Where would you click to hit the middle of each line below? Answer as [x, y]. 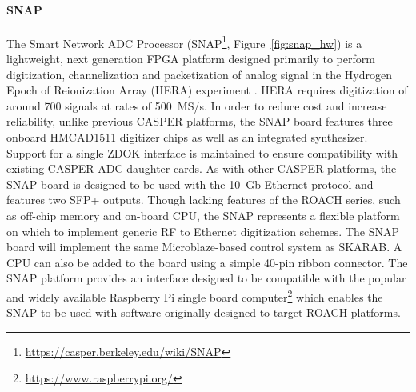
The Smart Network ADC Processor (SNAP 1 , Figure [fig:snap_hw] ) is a [184, 42]
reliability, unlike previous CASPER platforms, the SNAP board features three [200, 121]
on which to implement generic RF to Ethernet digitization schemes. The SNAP [203, 231]
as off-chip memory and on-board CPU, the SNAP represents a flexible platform [203, 215]
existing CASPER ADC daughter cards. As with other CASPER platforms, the [202, 168]
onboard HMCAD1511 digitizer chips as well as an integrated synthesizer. [187, 137]
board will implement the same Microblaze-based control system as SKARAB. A [204, 247]
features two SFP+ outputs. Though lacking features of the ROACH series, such [204, 200]
